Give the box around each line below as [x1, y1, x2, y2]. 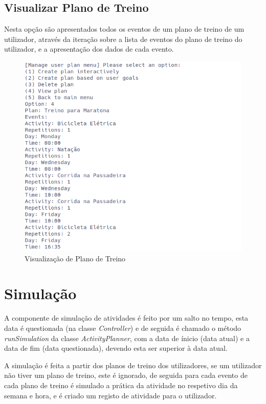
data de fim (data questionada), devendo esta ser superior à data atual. [4, 343, 228, 353]
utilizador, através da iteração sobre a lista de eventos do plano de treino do [4, 33, 242, 44]
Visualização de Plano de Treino [25, 253, 126, 263]
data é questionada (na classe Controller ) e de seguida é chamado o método [4, 322, 241, 333]
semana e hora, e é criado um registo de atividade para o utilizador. [4, 390, 217, 400]
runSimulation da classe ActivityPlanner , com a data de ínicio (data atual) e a [4, 332, 250, 343]
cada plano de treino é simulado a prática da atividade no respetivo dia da [4, 379, 238, 390]
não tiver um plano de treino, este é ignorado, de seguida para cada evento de [4, 370, 248, 380]
